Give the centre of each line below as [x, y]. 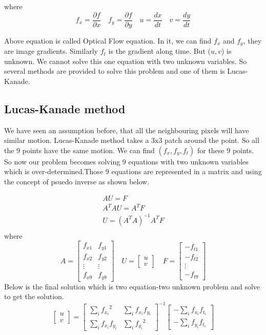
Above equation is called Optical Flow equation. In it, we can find [108, 40]
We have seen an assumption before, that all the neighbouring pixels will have [127, 130]
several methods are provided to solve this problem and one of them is [115, 71]
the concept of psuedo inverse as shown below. [77, 182]
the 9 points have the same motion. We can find [79, 150]
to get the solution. [34, 296]
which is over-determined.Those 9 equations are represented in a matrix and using [133, 171]
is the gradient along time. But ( [159, 51]
